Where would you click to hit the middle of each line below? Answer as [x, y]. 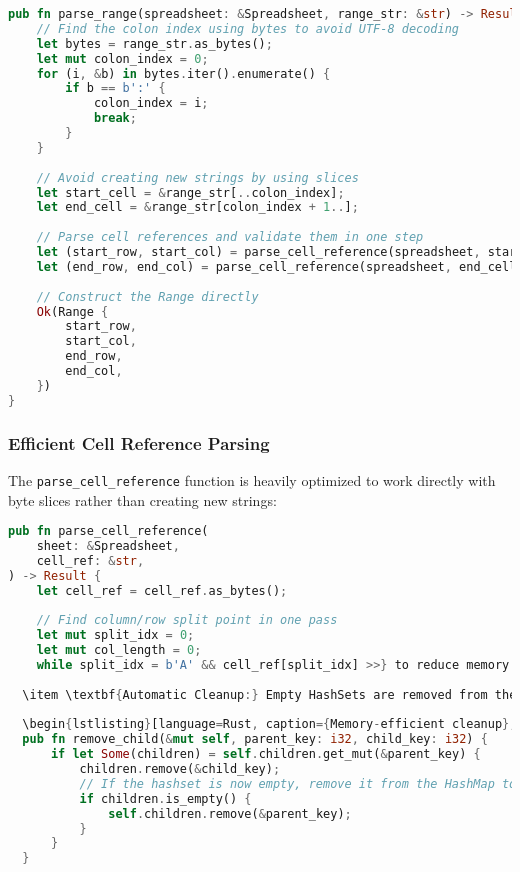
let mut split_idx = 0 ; [115, 635]
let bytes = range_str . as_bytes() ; [154, 43]
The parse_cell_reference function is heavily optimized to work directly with [252, 479]
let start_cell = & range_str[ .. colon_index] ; [190, 192]
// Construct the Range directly [147, 296]
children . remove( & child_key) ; [180, 769]
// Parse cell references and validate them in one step [230, 237]
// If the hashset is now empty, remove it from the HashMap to [298, 783]
